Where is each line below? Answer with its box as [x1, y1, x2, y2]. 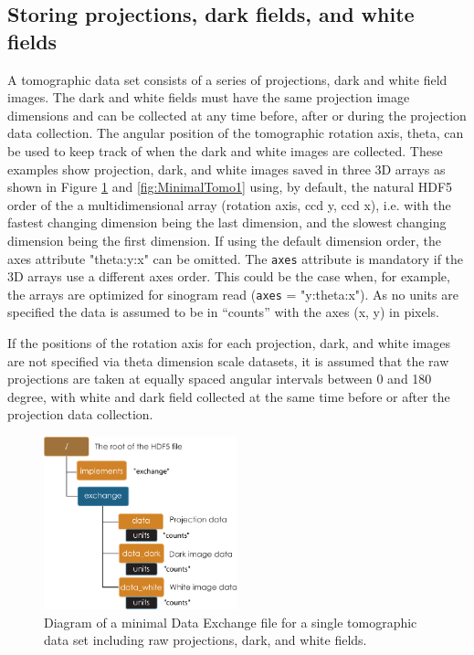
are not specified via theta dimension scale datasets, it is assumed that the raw [7, 351, 449, 370]
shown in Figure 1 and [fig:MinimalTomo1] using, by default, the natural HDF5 [7, 177, 453, 196]
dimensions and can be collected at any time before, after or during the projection [7, 105, 467, 124]
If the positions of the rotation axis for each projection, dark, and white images [7, 333, 451, 353]
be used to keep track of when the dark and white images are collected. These [7, 141, 443, 160]
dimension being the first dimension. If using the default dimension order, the [7, 230, 441, 249]
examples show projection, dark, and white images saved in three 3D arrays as [7, 159, 446, 178]
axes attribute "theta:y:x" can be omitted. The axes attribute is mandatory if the [7, 248, 464, 268]
